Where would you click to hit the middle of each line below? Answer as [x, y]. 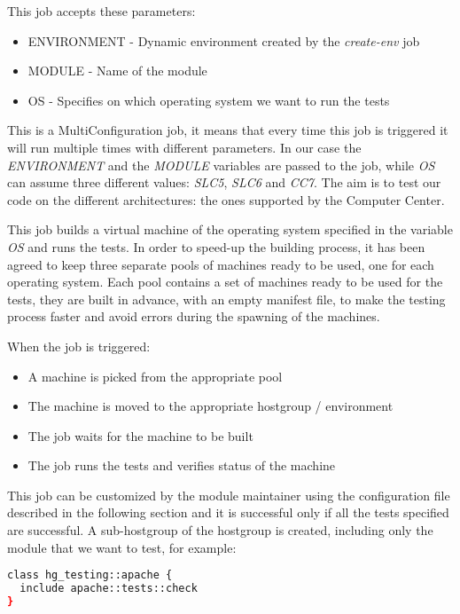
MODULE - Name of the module [117, 71]
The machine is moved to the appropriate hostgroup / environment [211, 406]
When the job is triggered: [79, 346]
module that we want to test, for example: [122, 547]
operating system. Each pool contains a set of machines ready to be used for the [225, 282]
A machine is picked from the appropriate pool [155, 376]
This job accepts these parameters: [101, 11]
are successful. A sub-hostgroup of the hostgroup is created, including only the [220, 530]
